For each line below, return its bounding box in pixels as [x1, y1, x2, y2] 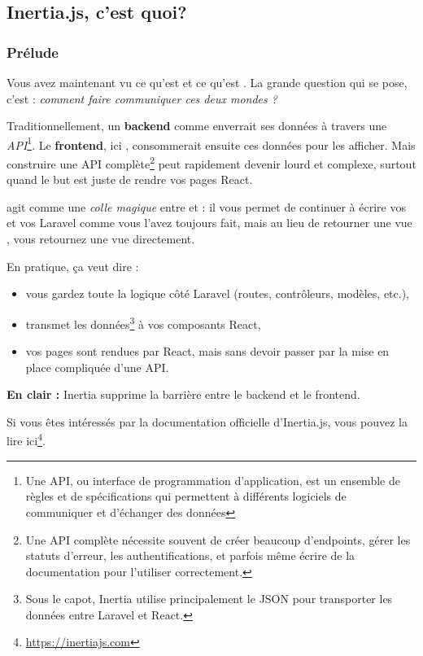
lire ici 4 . [7, 430, 46, 449]
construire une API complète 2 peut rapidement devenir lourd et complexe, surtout [7, 153, 416, 172]
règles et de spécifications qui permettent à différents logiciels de [25, 488, 347, 505]
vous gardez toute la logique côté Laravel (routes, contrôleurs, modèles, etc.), [25, 285, 410, 302]
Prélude [7, 42, 59, 62]
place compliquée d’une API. [25, 358, 169, 375]
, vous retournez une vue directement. [7, 230, 195, 247]
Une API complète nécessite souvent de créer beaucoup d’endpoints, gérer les [25, 531, 411, 548]
